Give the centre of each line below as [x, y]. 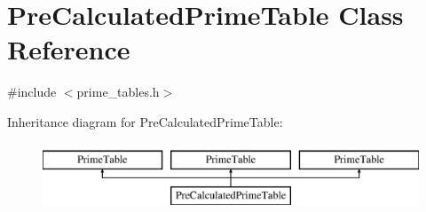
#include [32, 92]
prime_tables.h [118, 92]
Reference [69, 49]
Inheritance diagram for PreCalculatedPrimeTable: [145, 121]
